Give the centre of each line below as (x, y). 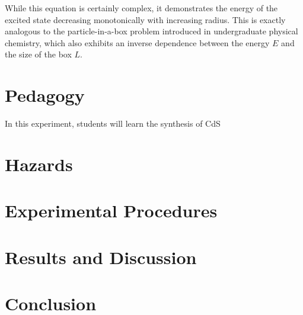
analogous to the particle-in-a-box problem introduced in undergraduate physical (151, 31)
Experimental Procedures (111, 210)
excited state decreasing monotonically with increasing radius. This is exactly (145, 19)
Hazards (39, 164)
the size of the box (38, 54)
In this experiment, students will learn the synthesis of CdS (113, 123)
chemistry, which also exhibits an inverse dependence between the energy (137, 42)
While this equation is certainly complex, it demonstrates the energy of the (141, 8)
